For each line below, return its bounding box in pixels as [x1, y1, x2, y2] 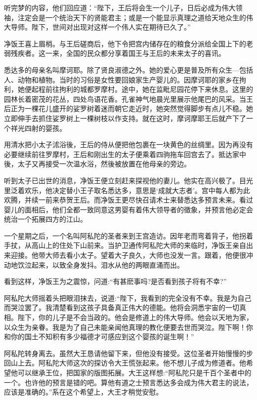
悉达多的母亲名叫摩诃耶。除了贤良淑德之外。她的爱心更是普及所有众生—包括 [4, 64, 253, 75]
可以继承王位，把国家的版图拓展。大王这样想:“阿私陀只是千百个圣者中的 [17, 367, 252, 377]
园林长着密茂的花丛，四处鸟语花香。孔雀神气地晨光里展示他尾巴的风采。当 [4, 93, 246, 104]
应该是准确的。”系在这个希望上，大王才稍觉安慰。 [4, 387, 163, 397]
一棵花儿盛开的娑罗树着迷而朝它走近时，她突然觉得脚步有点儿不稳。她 [24, 103, 253, 114]
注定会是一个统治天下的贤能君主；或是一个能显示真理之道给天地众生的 [17, 12, 246, 22]
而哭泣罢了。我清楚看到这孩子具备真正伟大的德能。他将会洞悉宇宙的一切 [4, 302, 239, 313]
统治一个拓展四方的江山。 [4, 214, 87, 224]
